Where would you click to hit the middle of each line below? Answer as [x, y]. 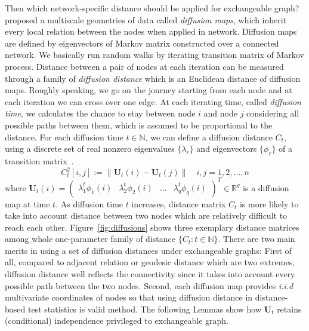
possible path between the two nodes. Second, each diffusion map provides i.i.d [149, 285]
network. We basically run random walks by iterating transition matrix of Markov [154, 55]
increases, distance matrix [179, 203]
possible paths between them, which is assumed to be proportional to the [139, 125]
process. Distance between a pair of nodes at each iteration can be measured [144, 66]
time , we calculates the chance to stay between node [100, 113]
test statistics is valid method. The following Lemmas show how [145, 309]
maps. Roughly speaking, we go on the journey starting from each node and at [149, 90]
